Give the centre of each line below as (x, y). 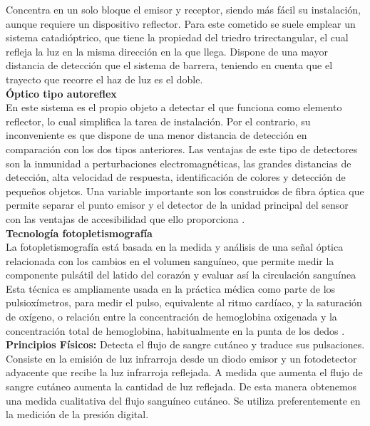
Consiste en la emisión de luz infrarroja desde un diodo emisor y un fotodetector (181, 358)
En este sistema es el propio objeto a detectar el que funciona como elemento (174, 107)
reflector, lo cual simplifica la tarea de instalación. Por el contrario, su (158, 121)
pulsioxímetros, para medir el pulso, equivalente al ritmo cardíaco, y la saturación (184, 302)
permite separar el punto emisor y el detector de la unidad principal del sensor (177, 205)
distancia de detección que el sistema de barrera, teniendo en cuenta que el (169, 65)
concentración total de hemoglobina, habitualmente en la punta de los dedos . (175, 330)
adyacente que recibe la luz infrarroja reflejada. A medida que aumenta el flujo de (184, 372)
